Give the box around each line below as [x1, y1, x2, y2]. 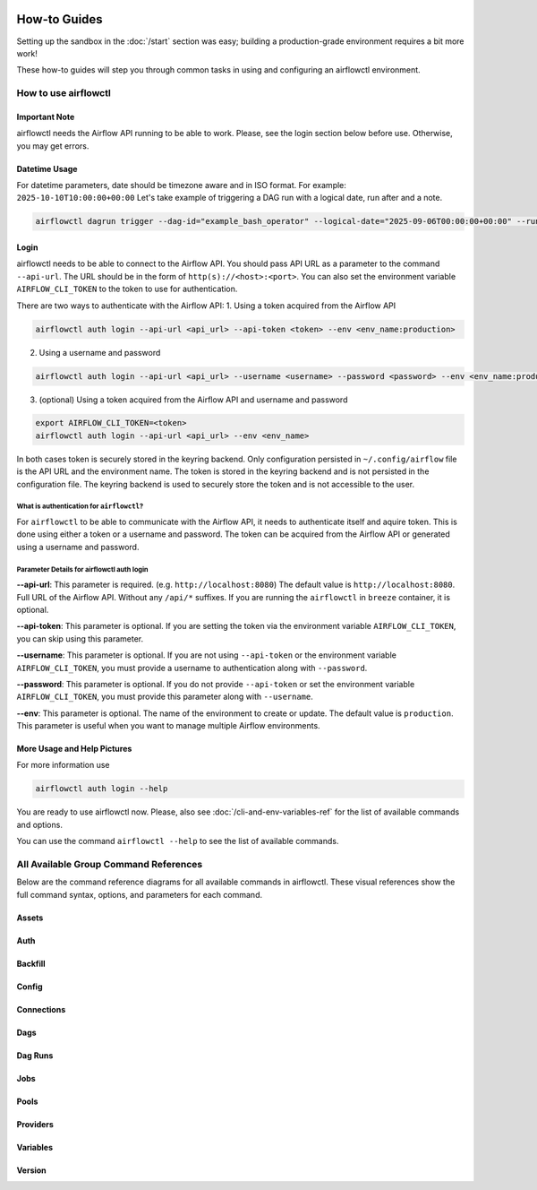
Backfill [16, 958, 46, 969]
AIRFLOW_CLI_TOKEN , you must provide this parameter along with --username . [16, 691, 313, 703]
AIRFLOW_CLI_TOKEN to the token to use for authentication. [16, 283, 238, 295]
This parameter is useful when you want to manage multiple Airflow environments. [16, 720, 321, 731]
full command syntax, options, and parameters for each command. [16, 889, 263, 900]
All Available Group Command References [16, 858, 203, 870]
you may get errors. [16, 140, 89, 151]
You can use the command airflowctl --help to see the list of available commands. [16, 836, 339, 847]
